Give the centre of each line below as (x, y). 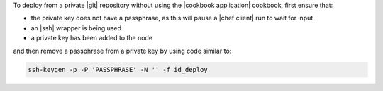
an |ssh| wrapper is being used (76, 28)
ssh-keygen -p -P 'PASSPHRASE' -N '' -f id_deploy (118, 69)
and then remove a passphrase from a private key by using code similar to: (122, 51)
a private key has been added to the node (91, 38)
